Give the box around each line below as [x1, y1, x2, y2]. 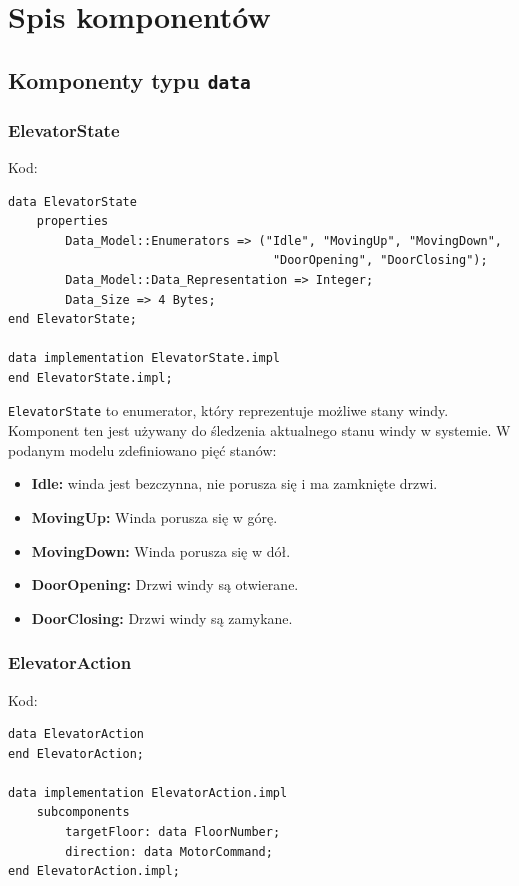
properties [36, 214, 109, 229]
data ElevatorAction [8, 727, 145, 742]
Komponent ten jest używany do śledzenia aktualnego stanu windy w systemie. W [8, 420, 511, 441]
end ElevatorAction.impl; [8, 864, 180, 879]
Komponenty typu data [8, 64, 251, 95]
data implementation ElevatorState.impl [8, 351, 281, 366]
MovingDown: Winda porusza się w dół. [31, 540, 291, 561]
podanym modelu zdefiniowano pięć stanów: [8, 439, 277, 460]
